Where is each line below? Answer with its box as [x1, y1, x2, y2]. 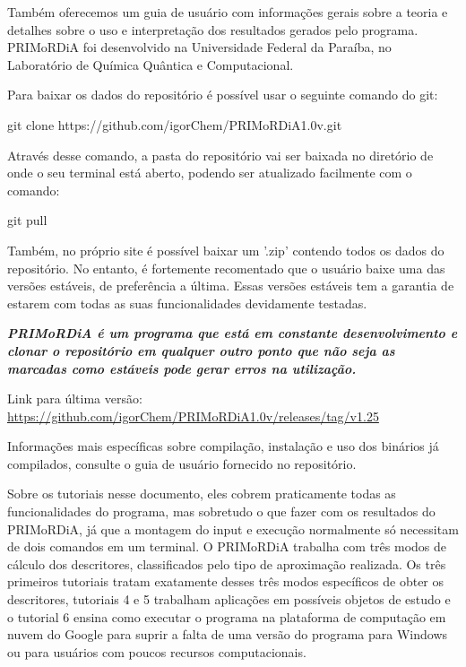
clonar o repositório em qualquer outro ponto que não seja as [7, 341, 395, 359]
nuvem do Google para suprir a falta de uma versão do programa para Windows [7, 625, 448, 644]
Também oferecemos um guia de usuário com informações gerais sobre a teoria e [7, 3, 448, 21]
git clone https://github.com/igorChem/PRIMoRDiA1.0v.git [7, 115, 342, 134]
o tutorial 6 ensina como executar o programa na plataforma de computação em [7, 607, 446, 626]
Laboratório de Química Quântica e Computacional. [7, 55, 294, 74]
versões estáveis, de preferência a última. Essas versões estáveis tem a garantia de [7, 276, 454, 295]
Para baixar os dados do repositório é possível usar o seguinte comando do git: [7, 85, 438, 104]
